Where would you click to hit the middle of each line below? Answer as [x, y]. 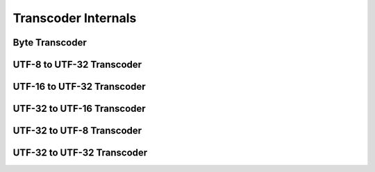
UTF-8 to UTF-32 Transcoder [77, 65]
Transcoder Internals [75, 18]
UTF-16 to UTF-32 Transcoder [79, 87]
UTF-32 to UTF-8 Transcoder [77, 131]
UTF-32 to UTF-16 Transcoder [79, 109]
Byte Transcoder [50, 42]
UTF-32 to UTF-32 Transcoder [80, 153]
